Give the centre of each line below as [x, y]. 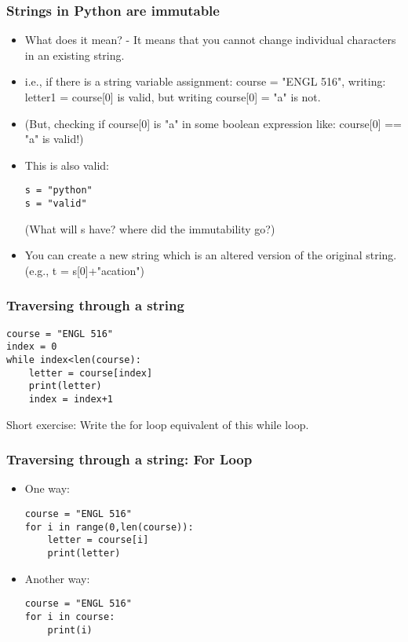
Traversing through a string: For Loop [129, 459]
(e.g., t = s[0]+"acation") [84, 270]
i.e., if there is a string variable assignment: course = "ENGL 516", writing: [205, 81]
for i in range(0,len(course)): [109, 527]
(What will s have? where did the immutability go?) [150, 228]
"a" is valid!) [54, 139]
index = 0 [32, 347]
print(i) [70, 630]
